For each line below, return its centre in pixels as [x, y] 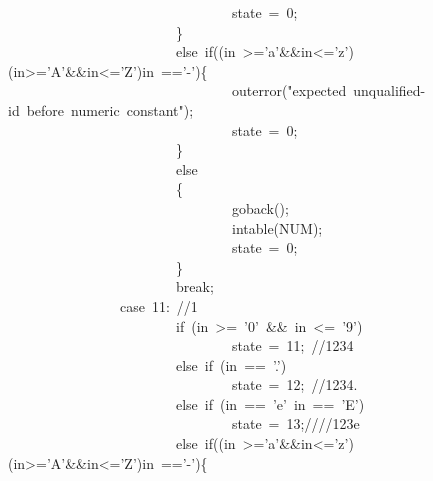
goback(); [260, 207]
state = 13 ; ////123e [295, 423]
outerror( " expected [289, 90]
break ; [195, 286]
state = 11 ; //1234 [292, 345]
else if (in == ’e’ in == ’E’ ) [270, 403]
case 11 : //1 [159, 305]
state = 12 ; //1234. [294, 384]
